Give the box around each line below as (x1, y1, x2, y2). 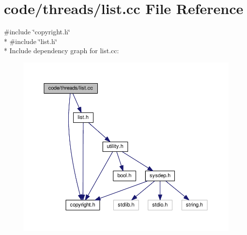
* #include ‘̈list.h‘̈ (4, 36, 57, 46)
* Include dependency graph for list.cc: (4, 45, 119, 56)
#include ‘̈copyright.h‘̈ (4, 27, 70, 37)
